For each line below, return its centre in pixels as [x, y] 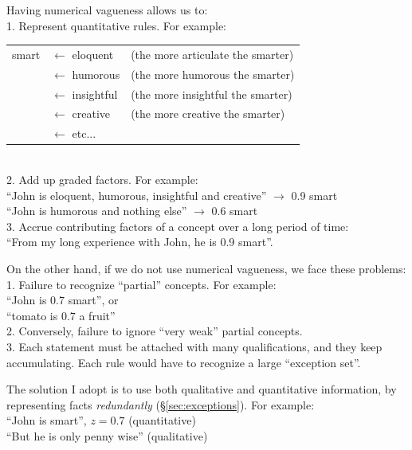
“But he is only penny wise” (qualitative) [107, 435]
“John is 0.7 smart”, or [63, 300]
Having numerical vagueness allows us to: [107, 10]
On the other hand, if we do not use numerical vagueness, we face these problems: [206, 268]
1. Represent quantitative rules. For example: [116, 25]
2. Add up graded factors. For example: [102, 179]
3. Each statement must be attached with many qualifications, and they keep [194, 346]
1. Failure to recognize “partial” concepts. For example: [141, 284]
